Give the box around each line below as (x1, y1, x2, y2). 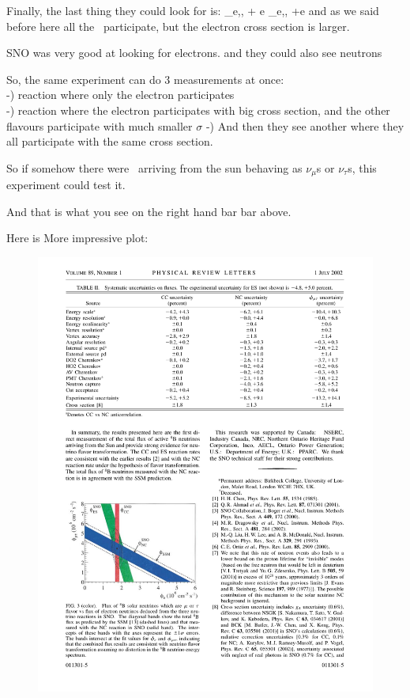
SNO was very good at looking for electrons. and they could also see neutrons (6, 44, 382, 61)
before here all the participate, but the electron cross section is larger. (6, 17, 350, 34)
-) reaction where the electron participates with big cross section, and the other (6, 101, 390, 118)
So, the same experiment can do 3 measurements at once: (6, 70, 284, 87)
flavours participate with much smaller (6, 117, 193, 134)
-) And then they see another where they (205, 117, 404, 134)
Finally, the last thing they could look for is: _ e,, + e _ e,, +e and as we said (6, 2, 379, 18)
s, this (348, 159, 377, 176)
